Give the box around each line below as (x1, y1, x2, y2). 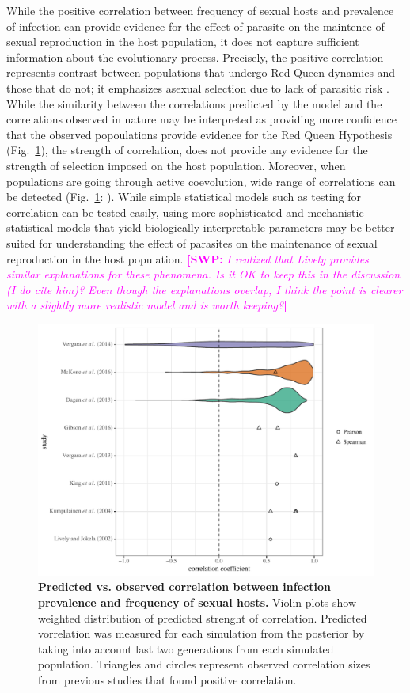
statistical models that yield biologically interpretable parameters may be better (6, 219, 395, 236)
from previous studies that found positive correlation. (38, 672, 297, 688)
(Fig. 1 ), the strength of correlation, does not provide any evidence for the (6, 142, 368, 158)
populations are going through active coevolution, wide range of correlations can (6, 172, 396, 189)
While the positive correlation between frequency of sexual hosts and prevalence (6, 2, 394, 18)
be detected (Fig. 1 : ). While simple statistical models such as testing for (6, 188, 361, 205)
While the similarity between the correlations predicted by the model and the (6, 95, 382, 112)
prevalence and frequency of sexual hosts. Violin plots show (38, 594, 357, 611)
